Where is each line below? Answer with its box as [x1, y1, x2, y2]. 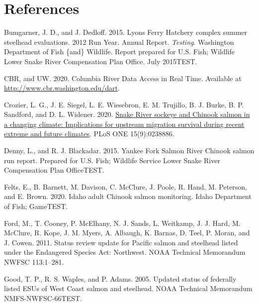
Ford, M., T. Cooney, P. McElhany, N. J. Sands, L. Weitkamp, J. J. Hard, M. [4, 217, 241, 228]
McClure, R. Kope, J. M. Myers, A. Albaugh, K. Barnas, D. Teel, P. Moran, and [4, 227, 250, 238]
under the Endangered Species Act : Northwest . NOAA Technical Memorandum [4, 247, 246, 257]
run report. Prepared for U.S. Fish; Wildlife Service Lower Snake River [4, 155, 220, 165]
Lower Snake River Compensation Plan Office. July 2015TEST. [4, 56, 197, 66]
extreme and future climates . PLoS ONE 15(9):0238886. [4, 128, 174, 139]
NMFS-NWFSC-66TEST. [4, 293, 82, 303]
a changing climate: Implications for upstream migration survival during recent [4, 118, 245, 129]
